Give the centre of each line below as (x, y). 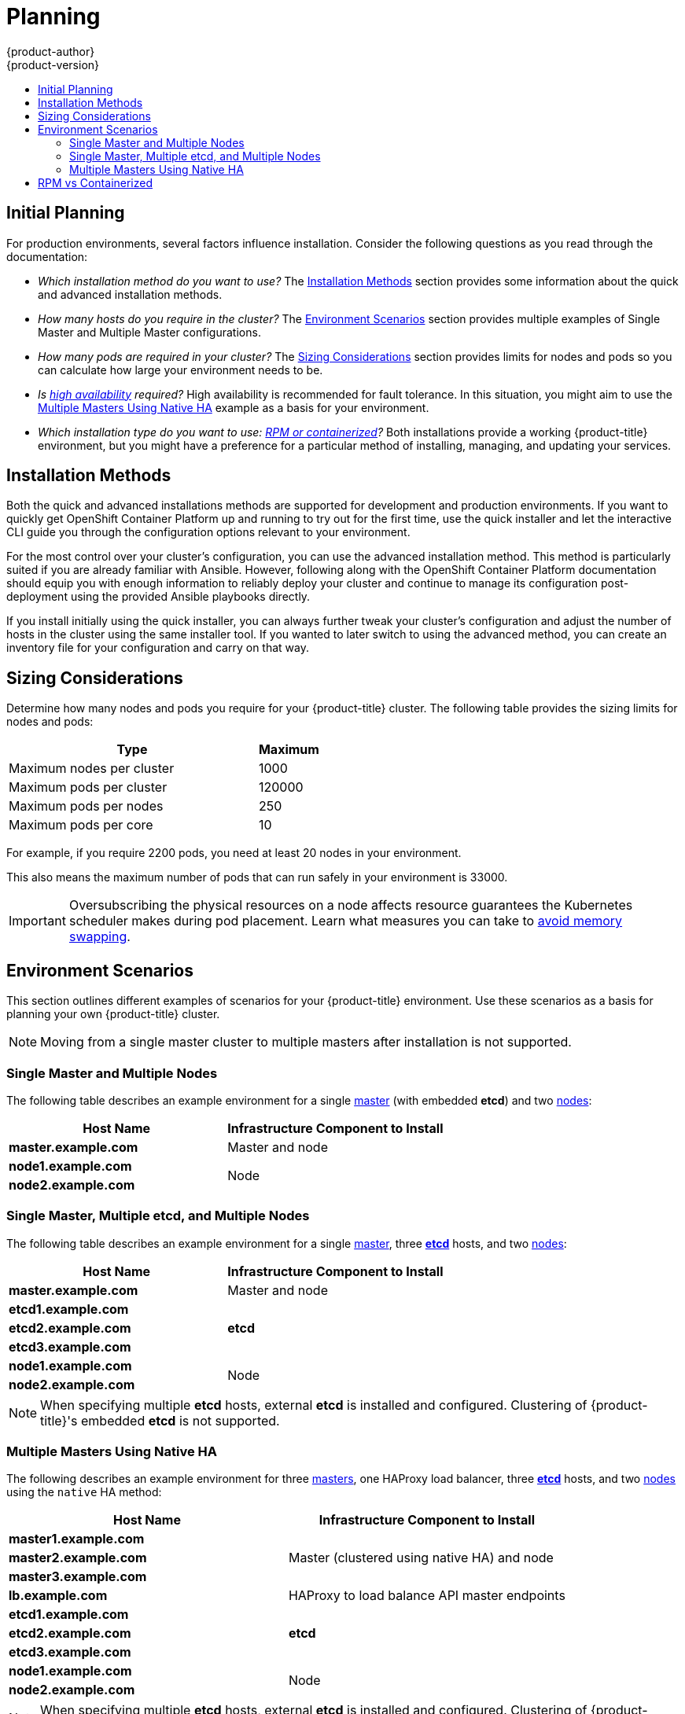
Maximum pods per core (81, 825)
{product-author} (51, 51)
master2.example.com (78, 1558)
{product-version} (53, 64)
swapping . (99, 937)
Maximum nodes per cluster (92, 769)
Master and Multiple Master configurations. (149, 332)
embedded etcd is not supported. (180, 1420)
